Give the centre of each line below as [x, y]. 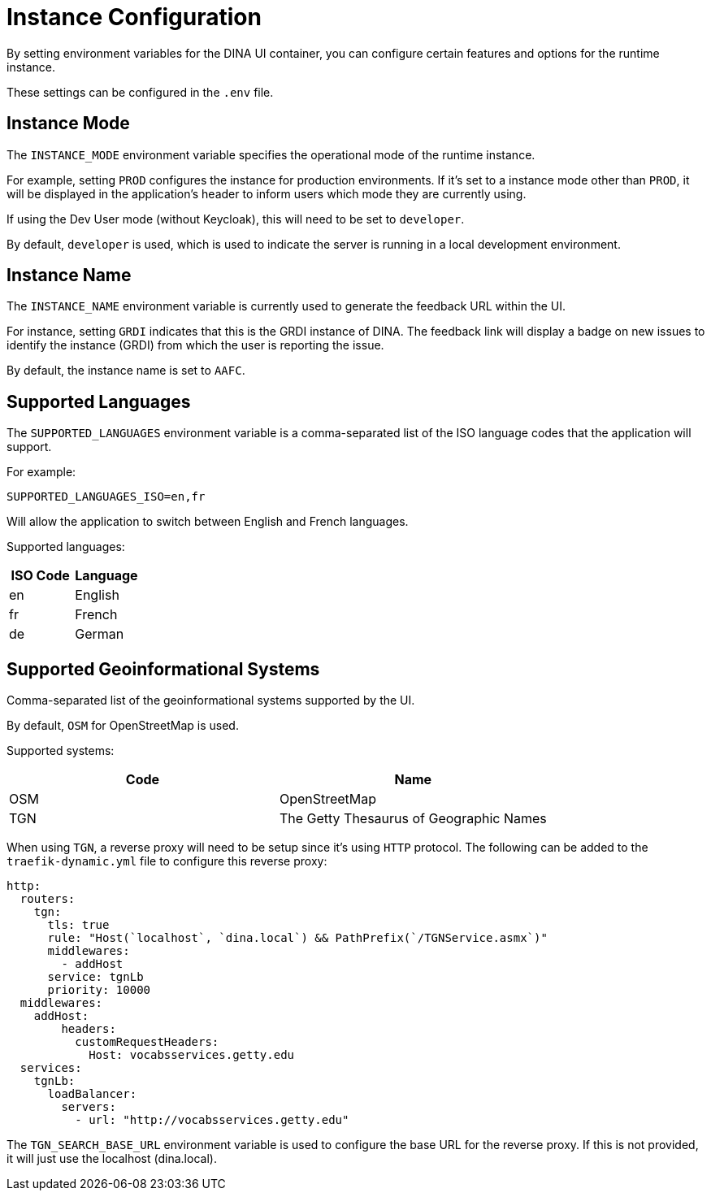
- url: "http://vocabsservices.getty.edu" [212, 1120]
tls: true [78, 925]
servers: [89, 1107]
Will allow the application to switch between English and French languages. [208, 522]
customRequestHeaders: [147, 1042]
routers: [48, 899]
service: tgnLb [95, 977]
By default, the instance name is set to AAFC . [126, 371]
